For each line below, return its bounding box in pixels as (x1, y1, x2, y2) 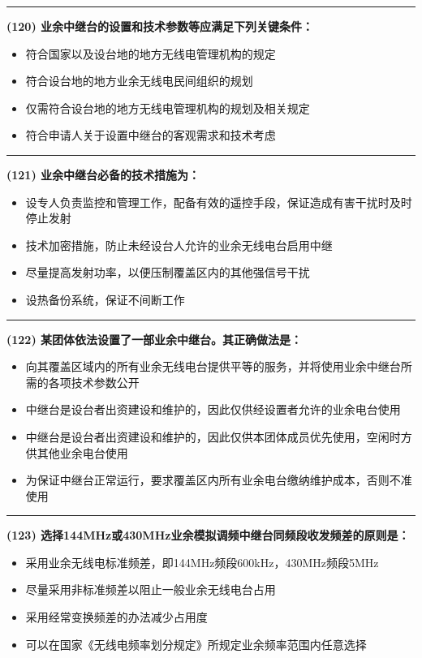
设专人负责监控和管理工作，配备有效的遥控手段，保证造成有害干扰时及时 (25, 193, 412, 210)
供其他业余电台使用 (25, 444, 128, 461)
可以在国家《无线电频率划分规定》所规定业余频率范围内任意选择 (25, 635, 367, 652)
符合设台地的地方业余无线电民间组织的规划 (25, 72, 253, 89)
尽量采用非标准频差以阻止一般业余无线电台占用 (25, 581, 276, 598)
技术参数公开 (71, 373, 140, 390)
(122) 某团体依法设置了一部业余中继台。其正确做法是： (6, 330, 303, 347)
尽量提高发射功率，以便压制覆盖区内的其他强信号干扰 (25, 264, 310, 281)
